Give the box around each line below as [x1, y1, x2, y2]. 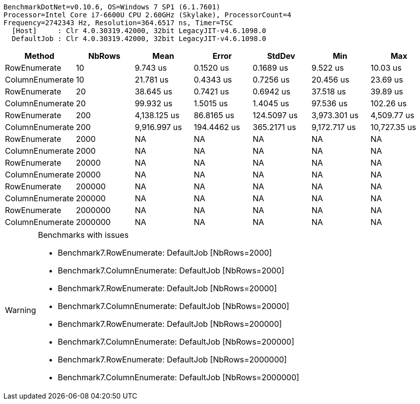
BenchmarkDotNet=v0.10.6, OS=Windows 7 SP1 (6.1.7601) [3, 3, 221, 11]
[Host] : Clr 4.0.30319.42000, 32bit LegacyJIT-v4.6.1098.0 [11, 27, 267, 35]
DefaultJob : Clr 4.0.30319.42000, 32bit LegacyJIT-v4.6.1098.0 [11, 35, 267, 43]
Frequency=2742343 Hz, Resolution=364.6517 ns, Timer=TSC [3, 19, 233, 27]
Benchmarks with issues [38, 230, 129, 240]
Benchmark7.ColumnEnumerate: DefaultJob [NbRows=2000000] [57, 372, 299, 382]
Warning [5, 305, 36, 315]
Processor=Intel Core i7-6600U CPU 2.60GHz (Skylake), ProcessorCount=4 [3, 11, 291, 19]
